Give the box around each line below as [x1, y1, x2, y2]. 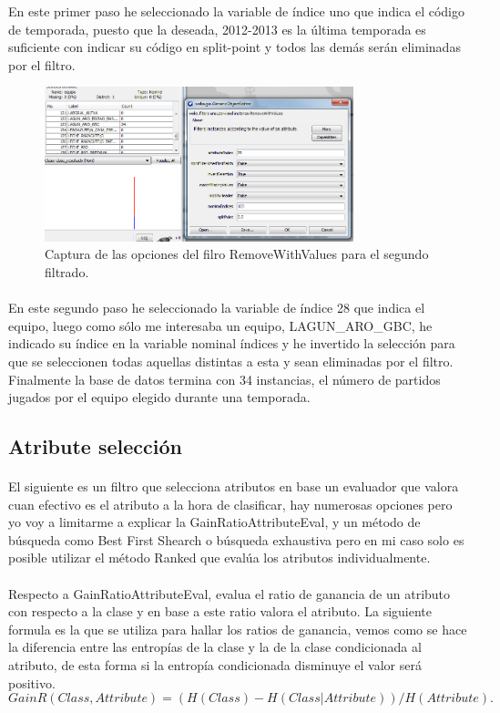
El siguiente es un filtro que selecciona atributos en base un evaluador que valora [8, 477, 459, 496]
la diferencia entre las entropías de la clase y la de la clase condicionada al [8, 637, 422, 656]
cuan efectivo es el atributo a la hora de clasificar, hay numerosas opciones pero [8, 494, 453, 513]
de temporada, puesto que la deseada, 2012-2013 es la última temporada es [8, 19, 426, 38]
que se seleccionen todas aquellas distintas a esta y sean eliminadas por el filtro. [8, 351, 454, 370]
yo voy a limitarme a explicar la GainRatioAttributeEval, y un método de [8, 512, 421, 532]
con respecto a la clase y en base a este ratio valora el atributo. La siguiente [8, 602, 432, 621]
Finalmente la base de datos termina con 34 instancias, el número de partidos [8, 369, 441, 388]
